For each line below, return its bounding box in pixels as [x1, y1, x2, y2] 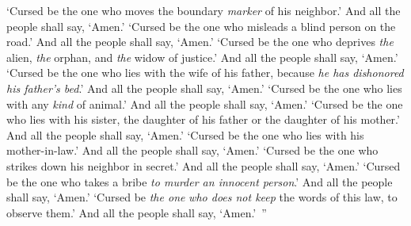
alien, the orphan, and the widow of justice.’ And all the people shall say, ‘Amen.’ [6, 48, 398, 65]
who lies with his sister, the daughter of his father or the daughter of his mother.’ [6, 111, 400, 128]
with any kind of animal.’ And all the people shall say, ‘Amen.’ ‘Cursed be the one [6, 95, 403, 112]
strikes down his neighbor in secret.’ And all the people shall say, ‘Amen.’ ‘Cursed [6, 157, 401, 174]
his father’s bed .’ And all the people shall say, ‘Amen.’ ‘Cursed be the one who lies [6, 79, 402, 96]
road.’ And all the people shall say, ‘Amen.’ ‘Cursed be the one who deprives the [6, 33, 394, 50]
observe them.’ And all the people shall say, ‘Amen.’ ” [6, 204, 267, 220]
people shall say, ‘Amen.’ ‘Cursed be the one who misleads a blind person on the [6, 17, 396, 34]
